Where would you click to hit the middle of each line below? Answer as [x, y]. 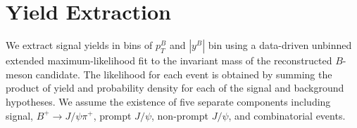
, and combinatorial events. [287, 115]
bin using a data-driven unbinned [280, 45]
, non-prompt [180, 115]
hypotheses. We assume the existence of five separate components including [168, 101]
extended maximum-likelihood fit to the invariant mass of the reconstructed [169, 61]
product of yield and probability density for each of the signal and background [175, 88]
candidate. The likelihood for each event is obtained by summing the [184, 74]
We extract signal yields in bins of [79, 45]
